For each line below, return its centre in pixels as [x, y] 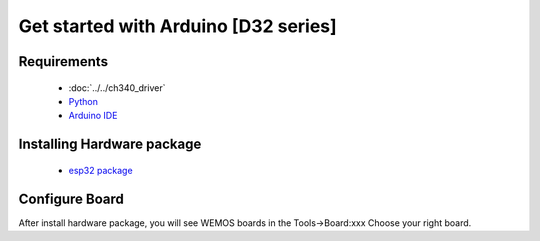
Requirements [63, 61]
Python [83, 101]
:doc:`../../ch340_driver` [117, 87]
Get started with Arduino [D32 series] [177, 26]
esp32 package [101, 170]
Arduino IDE [93, 116]
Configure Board [71, 198]
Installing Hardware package [110, 144]
